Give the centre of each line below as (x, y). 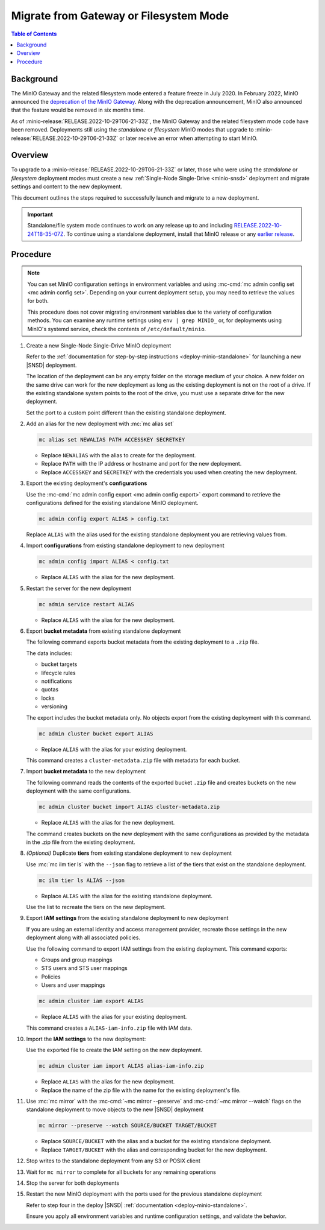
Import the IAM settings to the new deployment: (86, 1039)
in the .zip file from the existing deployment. (81, 842)
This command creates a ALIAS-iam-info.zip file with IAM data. (109, 1028)
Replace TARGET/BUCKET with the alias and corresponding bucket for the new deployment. (154, 1150)
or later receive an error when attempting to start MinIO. (189, 138)
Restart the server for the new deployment (79, 588)
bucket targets (59, 664)
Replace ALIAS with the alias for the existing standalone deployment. (127, 896)
